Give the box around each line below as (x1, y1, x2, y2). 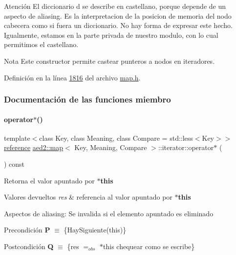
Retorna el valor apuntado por (4, 175, 95, 185)
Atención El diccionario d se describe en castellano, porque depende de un (4, 1, 226, 11)
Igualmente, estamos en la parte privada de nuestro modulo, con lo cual (4, 29, 218, 40)
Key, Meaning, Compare (74, 142, 147, 153)
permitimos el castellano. (4, 39, 79, 50)
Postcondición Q (4, 241, 54, 251)
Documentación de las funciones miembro (4, 93, 171, 105)
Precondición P (4, 225, 50, 235)
